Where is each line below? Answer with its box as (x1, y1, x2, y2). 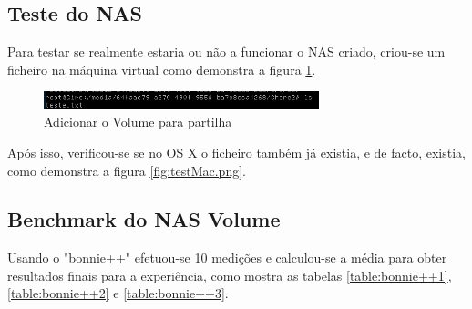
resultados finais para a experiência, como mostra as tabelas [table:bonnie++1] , (7, 265, 452, 284)
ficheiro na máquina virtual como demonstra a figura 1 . (7, 59, 316, 78)
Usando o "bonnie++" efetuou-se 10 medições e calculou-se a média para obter (7, 248, 447, 267)
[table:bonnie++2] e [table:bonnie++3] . (7, 283, 229, 303)
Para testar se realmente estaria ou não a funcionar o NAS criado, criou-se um (7, 42, 446, 61)
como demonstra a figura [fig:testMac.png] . (7, 160, 246, 180)
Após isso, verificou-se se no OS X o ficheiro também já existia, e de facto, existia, (7, 142, 466, 161)
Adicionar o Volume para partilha (44, 112, 232, 131)
